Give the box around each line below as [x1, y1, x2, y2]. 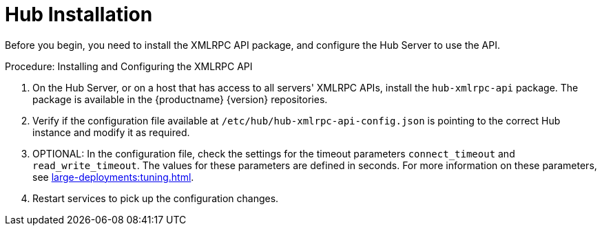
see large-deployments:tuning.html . [32, 170, 194, 183]
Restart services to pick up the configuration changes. [32, 192, 279, 204]
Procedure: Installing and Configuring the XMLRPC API [5, 60, 253, 72]
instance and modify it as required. [32, 126, 190, 138]
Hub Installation [5, 3, 153, 26]
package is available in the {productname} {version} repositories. [32, 93, 328, 105]
